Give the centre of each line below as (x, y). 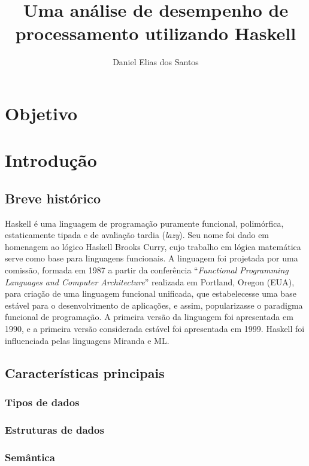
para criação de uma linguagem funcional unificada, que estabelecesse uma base (151, 293)
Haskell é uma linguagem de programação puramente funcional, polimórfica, (144, 223)
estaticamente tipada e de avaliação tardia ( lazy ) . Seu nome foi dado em (137, 235)
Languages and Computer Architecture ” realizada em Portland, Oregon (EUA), (150, 281)
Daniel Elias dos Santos (156, 62)
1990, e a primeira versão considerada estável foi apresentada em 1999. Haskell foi (155, 329)
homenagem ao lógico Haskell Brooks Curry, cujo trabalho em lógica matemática (153, 246)
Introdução (51, 160)
